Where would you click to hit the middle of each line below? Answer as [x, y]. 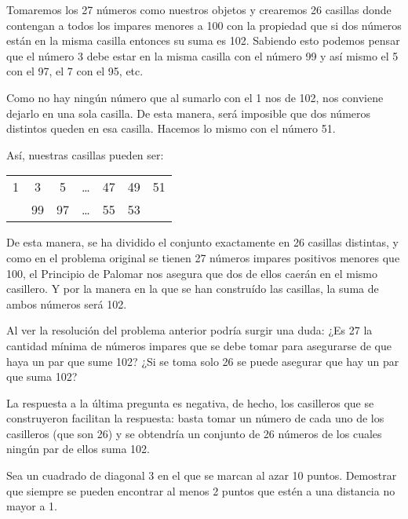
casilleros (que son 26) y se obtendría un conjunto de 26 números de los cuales [194, 433]
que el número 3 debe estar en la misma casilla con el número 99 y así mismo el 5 [202, 55]
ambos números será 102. [67, 303]
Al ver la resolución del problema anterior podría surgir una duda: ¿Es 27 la [189, 330]
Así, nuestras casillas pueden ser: [85, 154]
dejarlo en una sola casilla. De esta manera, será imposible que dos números [189, 113]
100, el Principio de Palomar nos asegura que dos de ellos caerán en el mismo [192, 273]
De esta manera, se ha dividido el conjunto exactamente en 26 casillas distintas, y [202, 242]
